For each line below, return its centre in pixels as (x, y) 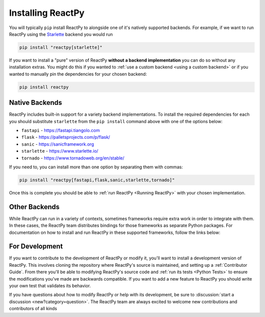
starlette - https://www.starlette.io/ (60, 151)
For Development (36, 246)
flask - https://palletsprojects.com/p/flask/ (66, 137)
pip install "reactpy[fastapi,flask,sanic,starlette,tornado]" (97, 180)
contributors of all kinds (33, 309)
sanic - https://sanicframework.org (58, 144)
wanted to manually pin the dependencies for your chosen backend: (78, 74)
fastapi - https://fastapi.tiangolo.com (61, 130)
